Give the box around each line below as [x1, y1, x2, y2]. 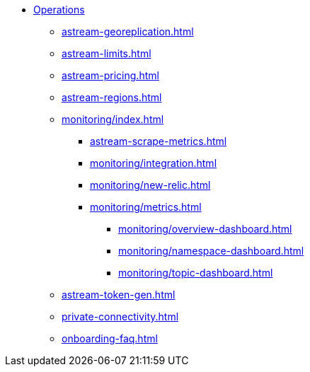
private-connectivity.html [62, 310, 179, 322]
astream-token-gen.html [62, 289, 176, 301]
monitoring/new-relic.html [90, 179, 211, 191]
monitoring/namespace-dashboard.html [118, 245, 304, 257]
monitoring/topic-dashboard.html [118, 267, 273, 279]
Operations [33, 4, 85, 16]
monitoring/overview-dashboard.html [118, 223, 292, 235]
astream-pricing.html [62, 69, 159, 81]
